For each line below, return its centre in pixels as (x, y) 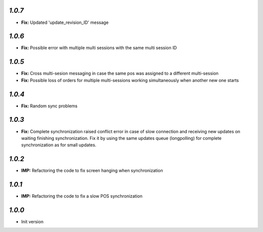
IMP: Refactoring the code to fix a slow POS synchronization (82, 196)
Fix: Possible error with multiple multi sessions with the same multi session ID (99, 48)
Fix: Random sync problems (49, 106)
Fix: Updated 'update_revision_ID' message (65, 22)
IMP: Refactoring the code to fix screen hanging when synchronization (92, 171)
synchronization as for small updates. (59, 145)
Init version (32, 222)
